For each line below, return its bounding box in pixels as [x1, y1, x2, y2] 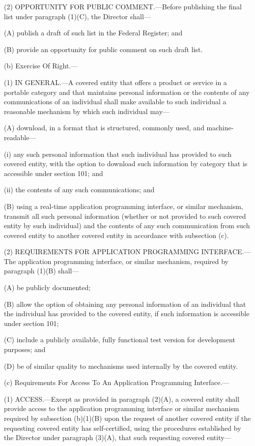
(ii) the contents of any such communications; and [4, 184, 155, 195]
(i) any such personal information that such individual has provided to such [4, 149, 232, 159]
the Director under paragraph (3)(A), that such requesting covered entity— [4, 432, 231, 443]
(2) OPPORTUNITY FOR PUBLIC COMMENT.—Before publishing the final [4, 1, 242, 11]
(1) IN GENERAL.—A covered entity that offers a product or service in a [4, 77, 227, 87]
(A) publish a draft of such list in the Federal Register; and [4, 28, 183, 38]
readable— [4, 132, 36, 142]
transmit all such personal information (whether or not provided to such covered [4, 210, 246, 221]
